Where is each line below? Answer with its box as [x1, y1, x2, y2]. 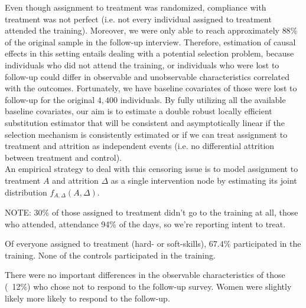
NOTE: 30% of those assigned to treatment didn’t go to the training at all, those [5, 206, 298, 218]
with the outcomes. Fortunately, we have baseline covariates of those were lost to [5, 82, 297, 94]
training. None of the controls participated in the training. [5, 249, 216, 261]
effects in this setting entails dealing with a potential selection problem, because [5, 47, 294, 59]
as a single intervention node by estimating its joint [110, 174, 297, 186]
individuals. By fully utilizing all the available [120, 93, 286, 105]
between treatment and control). [5, 151, 122, 163]
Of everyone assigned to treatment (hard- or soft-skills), [5, 237, 207, 250]
